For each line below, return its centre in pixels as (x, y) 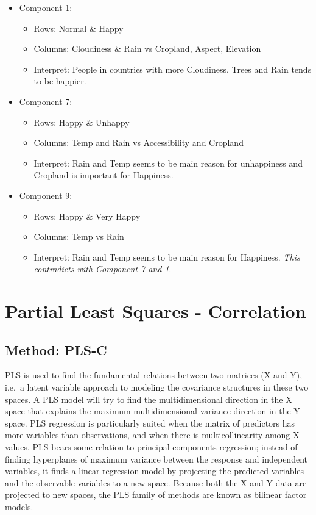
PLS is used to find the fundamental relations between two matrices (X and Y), (154, 375)
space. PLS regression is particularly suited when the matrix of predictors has (150, 423)
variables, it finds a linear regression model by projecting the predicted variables (155, 471)
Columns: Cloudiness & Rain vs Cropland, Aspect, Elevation (147, 49)
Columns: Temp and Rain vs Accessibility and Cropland (139, 142)
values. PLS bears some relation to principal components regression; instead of (151, 447)
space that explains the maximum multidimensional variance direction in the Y (153, 411)
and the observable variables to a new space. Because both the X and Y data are (156, 482)
